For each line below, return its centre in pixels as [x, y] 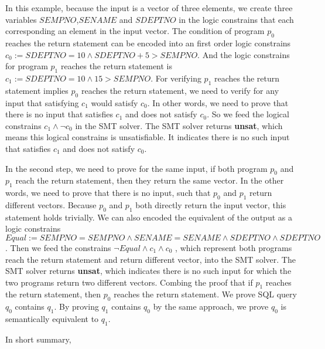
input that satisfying [42, 102]
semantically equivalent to [52, 319]
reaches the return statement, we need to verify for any [180, 90]
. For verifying [176, 78]
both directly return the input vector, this [211, 204]
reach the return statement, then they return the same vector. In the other [150, 180]
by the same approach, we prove [211, 306]
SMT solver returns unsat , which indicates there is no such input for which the [148, 271]
